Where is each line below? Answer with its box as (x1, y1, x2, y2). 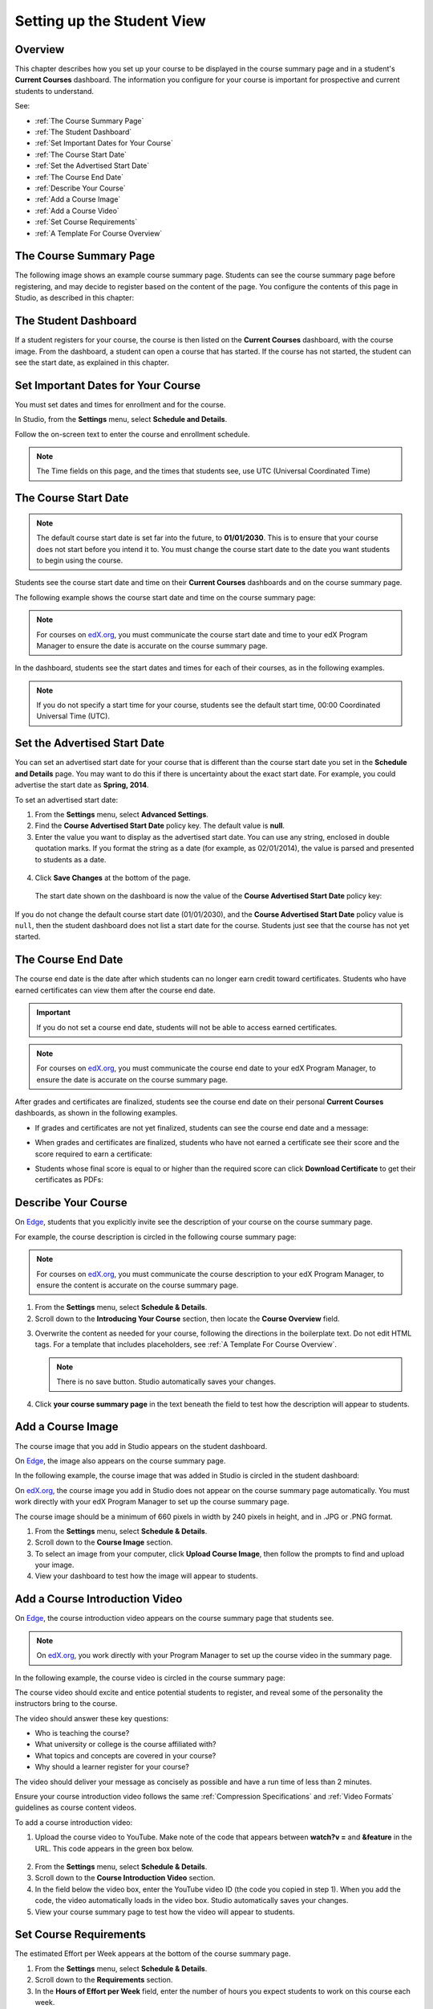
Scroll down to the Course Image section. (34, 1537, 173, 1547)
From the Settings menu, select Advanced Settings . (34, 809, 208, 819)
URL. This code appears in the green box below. (34, 1843, 194, 1853)
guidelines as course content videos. (14, 1802, 137, 1812)
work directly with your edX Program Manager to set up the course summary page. (14, 1497, 289, 1507)
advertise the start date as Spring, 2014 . (14, 780, 149, 790)
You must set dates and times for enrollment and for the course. (14, 399, 226, 409)
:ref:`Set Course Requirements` (34, 217, 138, 227)
